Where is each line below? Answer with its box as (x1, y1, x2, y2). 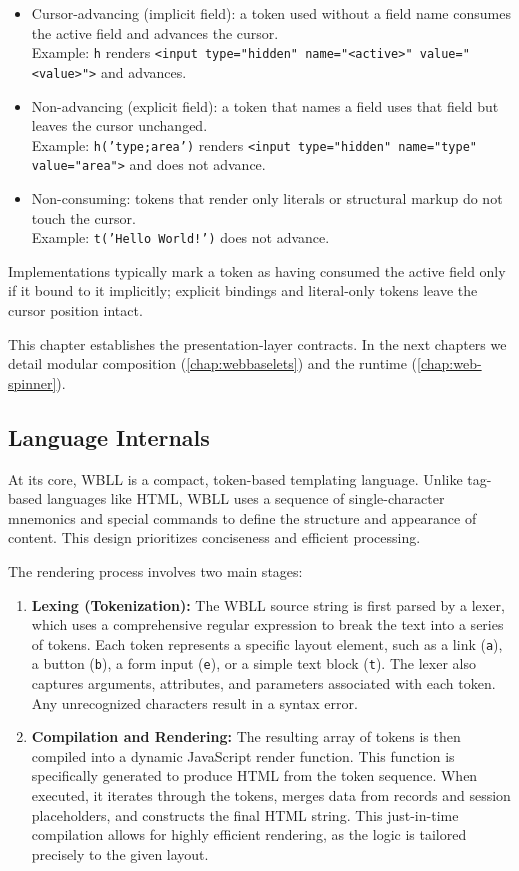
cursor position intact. (8, 300, 143, 321)
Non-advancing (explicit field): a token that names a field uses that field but (31, 95, 499, 116)
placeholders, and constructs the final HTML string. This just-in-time (31, 804, 459, 825)
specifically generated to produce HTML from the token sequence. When (31, 765, 478, 786)
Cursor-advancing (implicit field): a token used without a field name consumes (31, 3, 511, 23)
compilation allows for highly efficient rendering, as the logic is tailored (31, 824, 467, 845)
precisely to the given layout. (31, 843, 209, 864)
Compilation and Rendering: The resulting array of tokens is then (31, 726, 461, 747)
